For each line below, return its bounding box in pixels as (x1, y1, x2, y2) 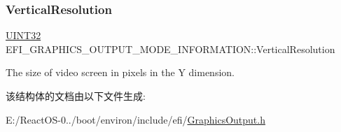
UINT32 (6, 28, 41, 43)
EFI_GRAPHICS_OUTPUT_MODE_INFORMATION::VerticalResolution (6, 41, 335, 56)
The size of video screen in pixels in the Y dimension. (6, 65, 235, 80)
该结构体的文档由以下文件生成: (6, 89, 146, 103)
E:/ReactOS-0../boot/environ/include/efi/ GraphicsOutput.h (6, 112, 265, 126)
